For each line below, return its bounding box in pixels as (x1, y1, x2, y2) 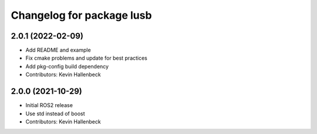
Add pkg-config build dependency (25, 63, 109, 70)
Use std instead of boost (25, 110, 85, 117)
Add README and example (25, 47, 91, 54)
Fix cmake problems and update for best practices (25, 54, 148, 61)
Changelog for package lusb (11, 9, 152, 22)
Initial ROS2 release (25, 102, 73, 109)
